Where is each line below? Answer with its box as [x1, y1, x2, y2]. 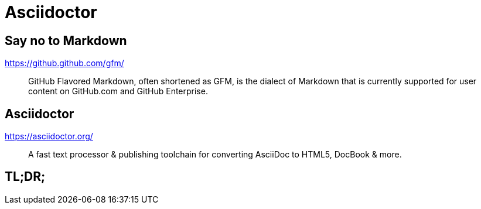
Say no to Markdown [5, 33, 127, 48]
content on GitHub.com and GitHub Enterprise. [28, 86, 208, 97]
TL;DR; [5, 169, 46, 184]
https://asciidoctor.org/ [5, 131, 93, 142]
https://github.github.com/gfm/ [5, 58, 124, 68]
